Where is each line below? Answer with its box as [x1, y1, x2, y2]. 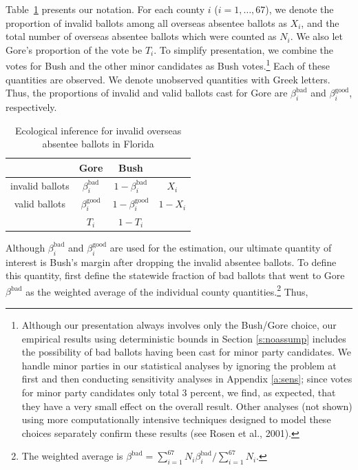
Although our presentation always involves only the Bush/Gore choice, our [21, 318, 337, 332]
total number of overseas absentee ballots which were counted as [6, 29, 277, 43]
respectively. [6, 100, 57, 114]
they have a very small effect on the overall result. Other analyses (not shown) [21, 398, 352, 413]
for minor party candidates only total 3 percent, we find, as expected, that [21, 385, 336, 400]
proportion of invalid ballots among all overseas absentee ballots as [6, 15, 287, 30]
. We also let [290, 29, 343, 43]
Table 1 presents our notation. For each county [6, 2, 205, 16]
